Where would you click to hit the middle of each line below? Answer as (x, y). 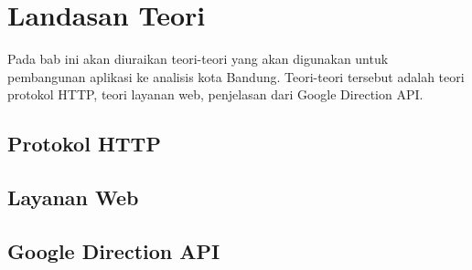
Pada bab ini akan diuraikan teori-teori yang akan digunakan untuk (198, 59)
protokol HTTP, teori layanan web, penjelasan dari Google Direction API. (215, 94)
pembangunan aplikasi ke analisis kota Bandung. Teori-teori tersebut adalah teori (236, 76)
